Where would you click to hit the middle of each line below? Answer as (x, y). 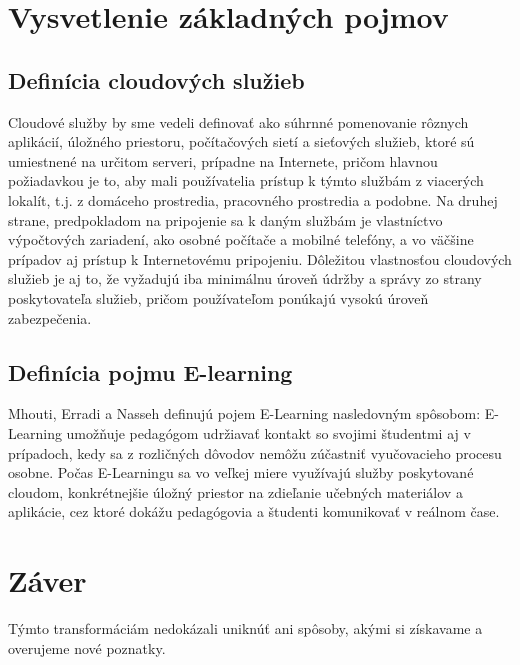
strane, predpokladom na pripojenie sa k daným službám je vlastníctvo (225, 219)
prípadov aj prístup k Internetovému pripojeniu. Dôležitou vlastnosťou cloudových (260, 258)
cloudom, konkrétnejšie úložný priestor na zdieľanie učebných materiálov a (235, 491)
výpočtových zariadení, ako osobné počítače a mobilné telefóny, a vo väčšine (241, 239)
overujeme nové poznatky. (87, 647)
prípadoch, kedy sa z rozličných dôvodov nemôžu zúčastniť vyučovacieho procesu (255, 452)
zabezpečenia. (50, 317)
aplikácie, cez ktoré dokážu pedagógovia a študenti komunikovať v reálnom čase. (254, 511)
